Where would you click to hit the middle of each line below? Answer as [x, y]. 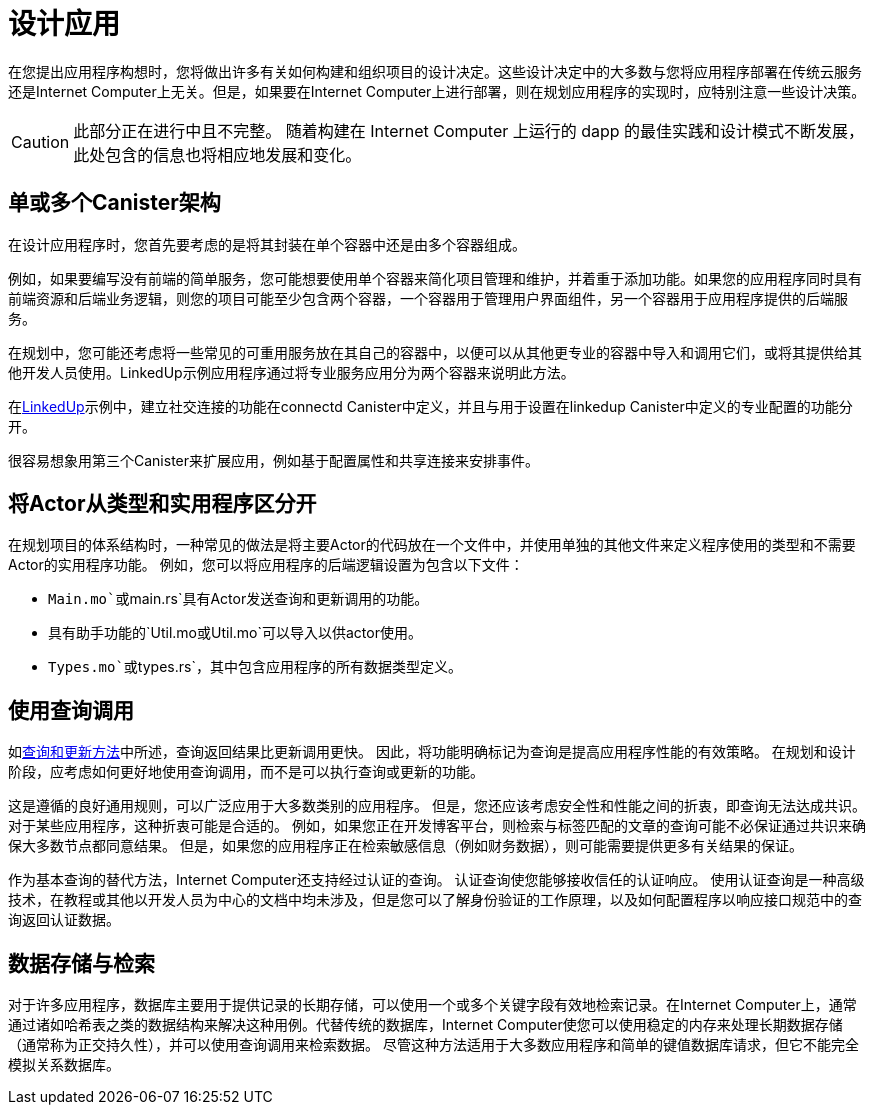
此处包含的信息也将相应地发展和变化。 [217, 154]
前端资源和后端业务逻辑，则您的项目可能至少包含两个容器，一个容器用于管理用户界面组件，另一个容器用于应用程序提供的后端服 [428, 298]
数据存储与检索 [81, 963]
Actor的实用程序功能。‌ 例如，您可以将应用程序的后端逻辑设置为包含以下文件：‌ [266, 565]
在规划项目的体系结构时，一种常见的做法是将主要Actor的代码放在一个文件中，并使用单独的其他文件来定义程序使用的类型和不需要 [432, 545]
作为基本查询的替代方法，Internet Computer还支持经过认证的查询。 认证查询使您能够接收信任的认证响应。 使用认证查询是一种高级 [436, 880]
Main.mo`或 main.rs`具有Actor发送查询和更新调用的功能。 [238, 599]
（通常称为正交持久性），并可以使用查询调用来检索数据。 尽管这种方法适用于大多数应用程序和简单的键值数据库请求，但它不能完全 [433, 1045]
